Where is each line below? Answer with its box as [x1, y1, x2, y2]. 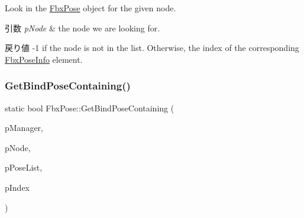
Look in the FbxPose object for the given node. [5, 2, 176, 14]
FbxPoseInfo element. [5, 53, 83, 65]
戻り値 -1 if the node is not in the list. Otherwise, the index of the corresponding [5, 41, 299, 54]
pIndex [5, 181, 30, 193]
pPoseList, [5, 161, 43, 174]
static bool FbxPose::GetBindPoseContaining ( [5, 101, 174, 114]
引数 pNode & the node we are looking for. [5, 21, 160, 34]
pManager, [5, 121, 44, 134]
